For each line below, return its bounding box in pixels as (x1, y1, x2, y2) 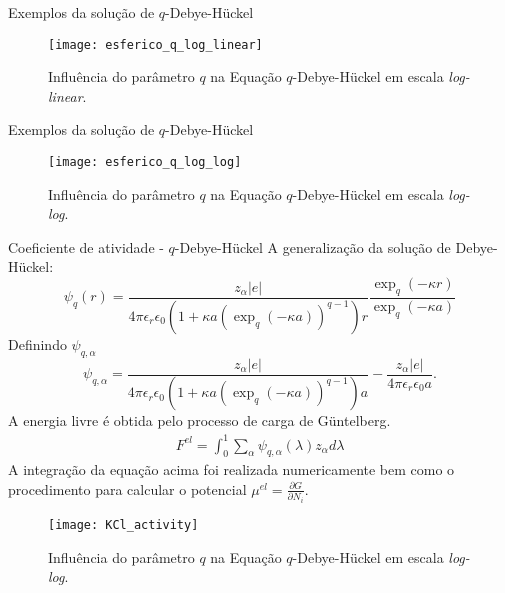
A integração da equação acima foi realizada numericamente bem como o (8, 459, 455, 480)
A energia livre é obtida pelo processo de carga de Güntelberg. (8, 410, 391, 431)
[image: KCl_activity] (48, 517, 199, 532)
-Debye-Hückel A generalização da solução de (174, 236, 451, 257)
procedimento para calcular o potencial (8, 478, 247, 499)
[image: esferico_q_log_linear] (48, 37, 263, 52)
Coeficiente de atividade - (8, 236, 164, 257)
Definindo (8, 333, 67, 354)
